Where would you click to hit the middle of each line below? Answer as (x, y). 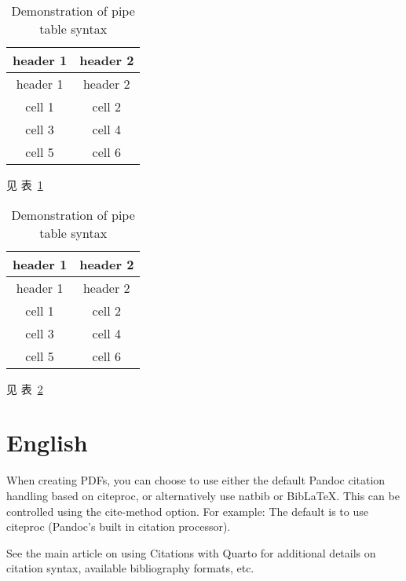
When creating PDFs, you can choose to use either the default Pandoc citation (196, 480)
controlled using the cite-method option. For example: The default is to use (187, 511)
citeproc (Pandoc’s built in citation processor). (119, 526)
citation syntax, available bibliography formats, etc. (130, 568)
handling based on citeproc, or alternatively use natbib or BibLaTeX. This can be (203, 495)
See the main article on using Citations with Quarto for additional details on (191, 552)
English (47, 442)
